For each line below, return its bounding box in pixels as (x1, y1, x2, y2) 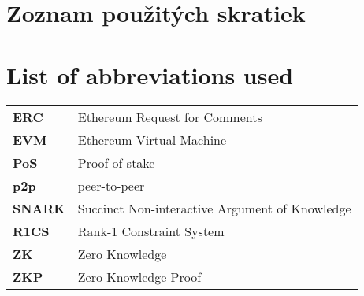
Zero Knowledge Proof (77, 267, 202, 286)
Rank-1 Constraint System (77, 221, 225, 240)
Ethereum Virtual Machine (77, 130, 227, 149)
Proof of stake (77, 153, 155, 172)
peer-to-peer (77, 176, 145, 194)
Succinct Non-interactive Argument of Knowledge (77, 198, 351, 217)
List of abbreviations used (6, 58, 294, 91)
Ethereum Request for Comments (77, 107, 262, 126)
